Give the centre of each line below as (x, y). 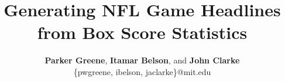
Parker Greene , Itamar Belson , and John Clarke (142, 60)
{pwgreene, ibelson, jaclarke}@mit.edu (142, 71)
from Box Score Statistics (142, 32)
